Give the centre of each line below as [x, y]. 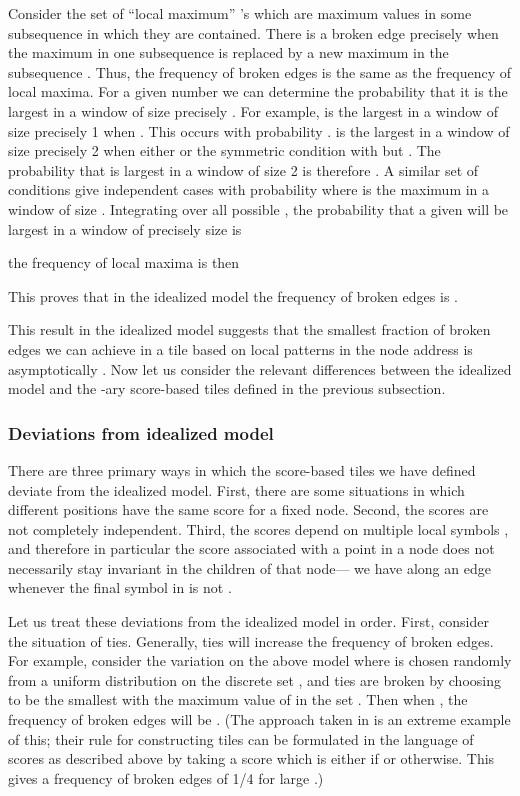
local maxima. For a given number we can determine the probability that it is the [258, 91]
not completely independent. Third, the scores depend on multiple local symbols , [258, 528]
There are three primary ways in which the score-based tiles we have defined [242, 469]
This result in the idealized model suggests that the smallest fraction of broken [249, 329]
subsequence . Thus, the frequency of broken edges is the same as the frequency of [260, 71]
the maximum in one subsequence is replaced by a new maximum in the [228, 52]
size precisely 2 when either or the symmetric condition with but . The [224, 150]
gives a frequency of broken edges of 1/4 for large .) [166, 777]
